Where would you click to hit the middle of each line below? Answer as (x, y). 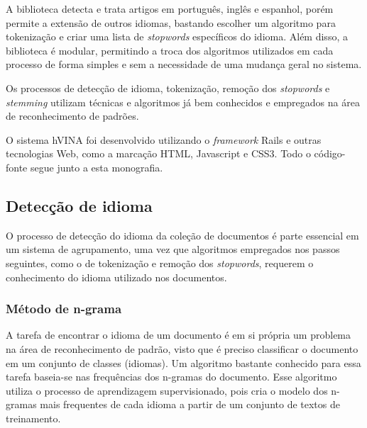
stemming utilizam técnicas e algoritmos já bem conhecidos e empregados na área (183, 102)
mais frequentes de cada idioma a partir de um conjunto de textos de (190, 404)
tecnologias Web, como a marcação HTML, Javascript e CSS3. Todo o (158, 153)
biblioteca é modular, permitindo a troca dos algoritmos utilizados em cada (170, 50)
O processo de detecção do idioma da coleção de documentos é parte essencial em (182, 235)
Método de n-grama (64, 309)
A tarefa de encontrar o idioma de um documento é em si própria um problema (179, 335)
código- (330, 153)
